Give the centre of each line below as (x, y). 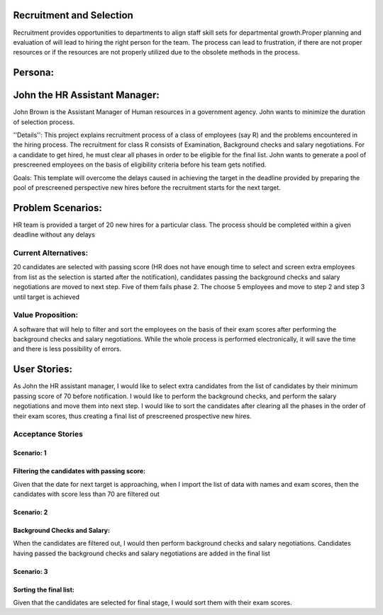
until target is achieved (46, 297)
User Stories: (43, 369)
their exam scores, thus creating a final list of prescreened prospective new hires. (132, 416)
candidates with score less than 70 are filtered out (86, 494)
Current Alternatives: (51, 253)
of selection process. (44, 122)
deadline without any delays (54, 235)
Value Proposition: (45, 315)
